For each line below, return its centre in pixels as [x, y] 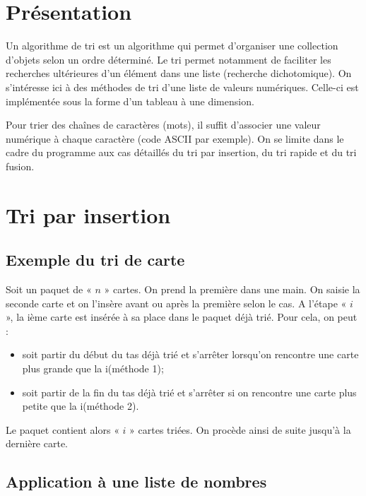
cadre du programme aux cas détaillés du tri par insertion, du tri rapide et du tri [181, 152]
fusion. [20, 166]
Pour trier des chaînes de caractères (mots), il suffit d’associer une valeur [163, 125]
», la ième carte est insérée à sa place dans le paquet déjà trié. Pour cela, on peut [182, 317]
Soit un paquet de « [49, 289]
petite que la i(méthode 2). [81, 406]
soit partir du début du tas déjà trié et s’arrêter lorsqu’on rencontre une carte [190, 354]
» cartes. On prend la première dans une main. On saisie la [232, 289]
